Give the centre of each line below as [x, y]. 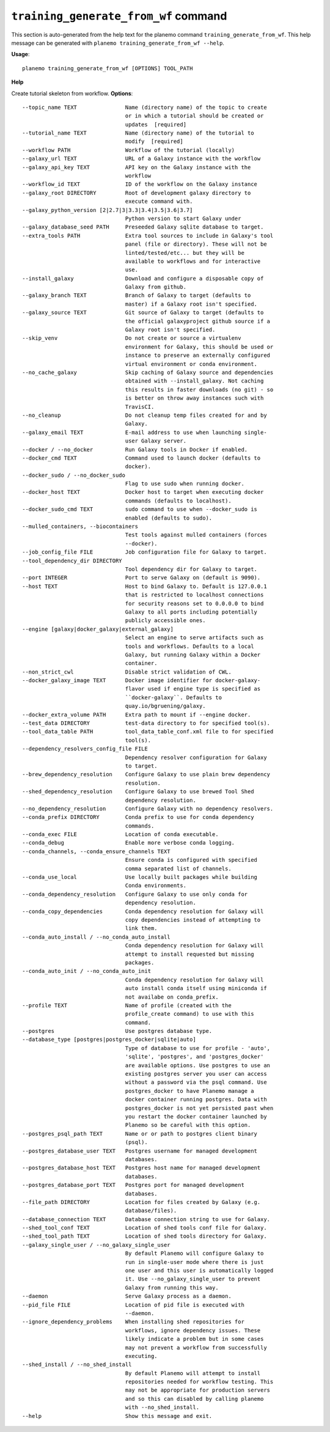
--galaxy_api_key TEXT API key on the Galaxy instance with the [137, 167]
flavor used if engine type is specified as [193, 689]
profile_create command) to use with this [189, 1014]
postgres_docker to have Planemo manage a [189, 1091]
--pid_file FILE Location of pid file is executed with [133, 1305]
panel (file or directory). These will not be [196, 244]
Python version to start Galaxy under [183, 218]
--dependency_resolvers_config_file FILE [85, 749]
